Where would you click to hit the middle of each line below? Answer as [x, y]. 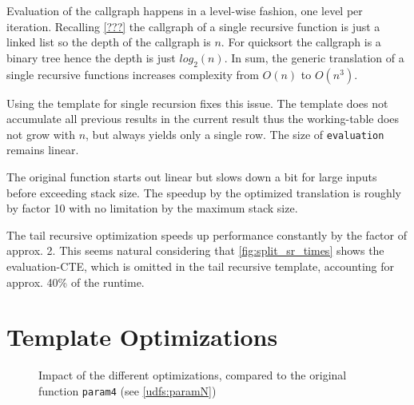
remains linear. [43, 150]
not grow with [41, 134]
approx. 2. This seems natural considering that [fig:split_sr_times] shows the [195, 250]
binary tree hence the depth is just [91, 57]
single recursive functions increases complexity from [133, 74]
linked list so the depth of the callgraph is [109, 42]
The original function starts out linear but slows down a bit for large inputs [192, 177]
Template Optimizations [142, 337]
